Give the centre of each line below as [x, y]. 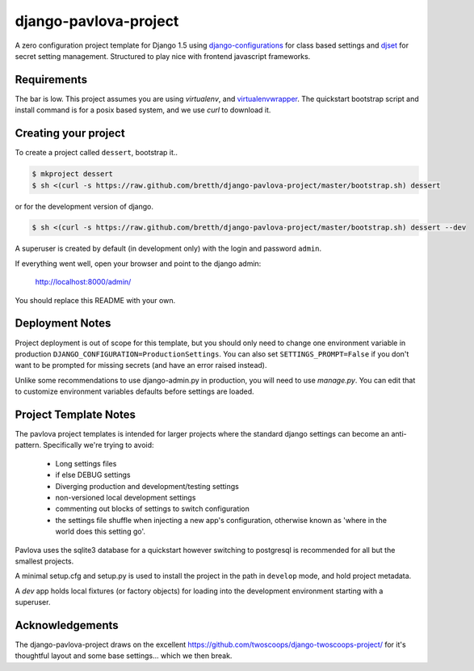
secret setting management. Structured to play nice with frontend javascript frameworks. [163, 56]
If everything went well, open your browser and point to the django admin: [138, 264]
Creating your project [70, 133]
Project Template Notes [76, 414]
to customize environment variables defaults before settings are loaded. [134, 391]
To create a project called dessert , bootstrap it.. [96, 153]
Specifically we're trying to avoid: [99, 445]
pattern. [28, 445]
